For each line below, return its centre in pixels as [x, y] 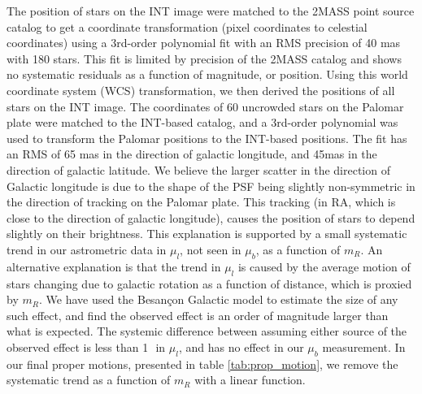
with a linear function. [250, 380]
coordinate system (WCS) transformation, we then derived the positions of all [201, 90]
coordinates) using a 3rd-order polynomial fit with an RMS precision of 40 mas [204, 43]
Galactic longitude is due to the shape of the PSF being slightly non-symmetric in [211, 186]
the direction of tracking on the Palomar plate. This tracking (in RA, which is [201, 202]
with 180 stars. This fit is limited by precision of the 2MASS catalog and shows [204, 58]
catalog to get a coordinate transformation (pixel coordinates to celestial [187, 26]
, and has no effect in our [241, 346]
